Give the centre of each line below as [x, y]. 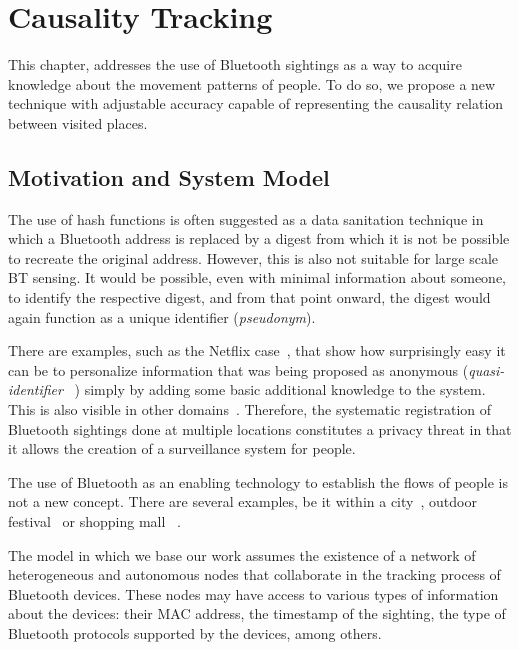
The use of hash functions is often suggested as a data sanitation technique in [246, 218]
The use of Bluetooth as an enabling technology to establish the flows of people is [258, 481]
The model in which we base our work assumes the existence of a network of [242, 554]
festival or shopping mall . [94, 521]
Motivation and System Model [169, 176]
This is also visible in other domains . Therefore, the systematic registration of [250, 409]
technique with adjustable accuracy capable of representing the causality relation [256, 103]
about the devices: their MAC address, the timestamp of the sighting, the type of [257, 613]
